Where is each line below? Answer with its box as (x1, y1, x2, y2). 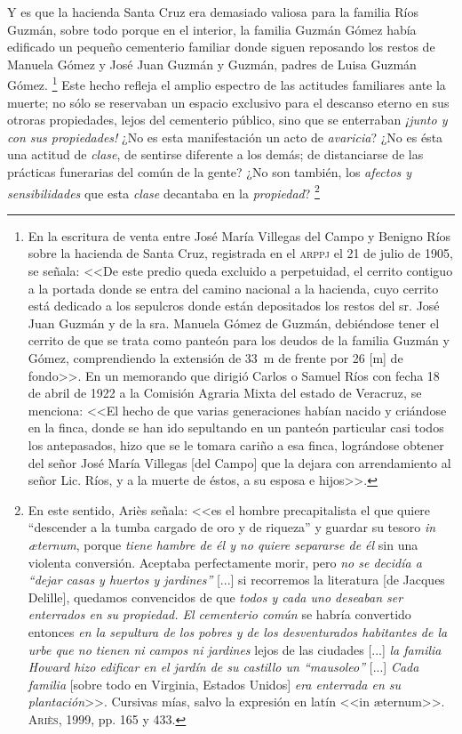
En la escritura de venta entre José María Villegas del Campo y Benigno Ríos (28, 226, 451, 245)
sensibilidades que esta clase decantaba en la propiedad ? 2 (7, 181, 320, 202)
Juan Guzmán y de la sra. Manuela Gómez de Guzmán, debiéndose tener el (28, 313, 440, 332)
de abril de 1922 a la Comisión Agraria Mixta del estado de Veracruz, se (28, 383, 422, 402)
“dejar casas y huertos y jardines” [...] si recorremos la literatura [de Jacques (28, 570, 445, 589)
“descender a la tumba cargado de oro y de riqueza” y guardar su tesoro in (28, 518, 436, 536)
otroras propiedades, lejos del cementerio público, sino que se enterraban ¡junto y (7, 110, 448, 129)
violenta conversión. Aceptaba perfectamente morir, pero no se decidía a (28, 553, 422, 571)
